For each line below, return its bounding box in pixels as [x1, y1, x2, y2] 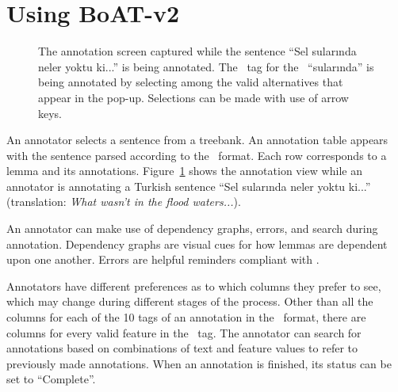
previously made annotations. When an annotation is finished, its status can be [6, 355, 392, 371]
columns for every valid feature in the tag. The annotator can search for [6, 324, 362, 341]
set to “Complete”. [6, 371, 96, 387]
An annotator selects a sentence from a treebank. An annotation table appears [6, 131, 388, 148]
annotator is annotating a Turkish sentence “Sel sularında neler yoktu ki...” [6, 177, 371, 194]
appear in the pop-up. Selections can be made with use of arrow [38, 89, 349, 105]
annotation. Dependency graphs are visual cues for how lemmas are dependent [6, 235, 388, 252]
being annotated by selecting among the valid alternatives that [38, 74, 343, 90]
